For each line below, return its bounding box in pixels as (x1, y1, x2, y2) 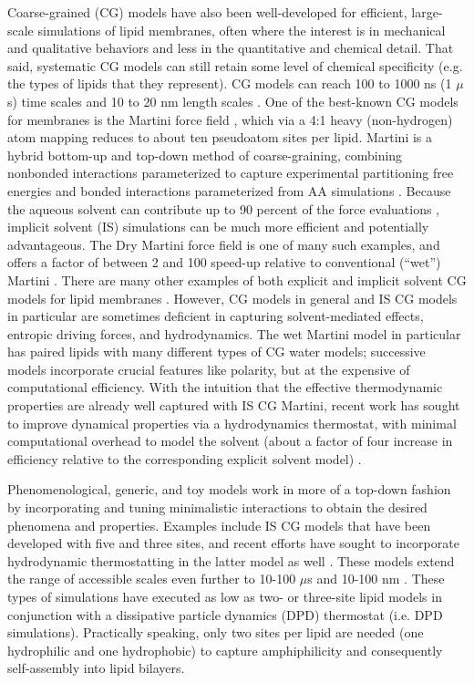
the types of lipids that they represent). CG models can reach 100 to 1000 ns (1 (7, 74, 452, 93)
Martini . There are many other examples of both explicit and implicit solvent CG (7, 270, 467, 289)
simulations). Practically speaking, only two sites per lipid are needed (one (7, 623, 424, 642)
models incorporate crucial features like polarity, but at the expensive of (7, 359, 410, 378)
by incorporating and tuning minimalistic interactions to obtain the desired (7, 498, 428, 517)
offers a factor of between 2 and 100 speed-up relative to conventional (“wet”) (7, 253, 441, 272)
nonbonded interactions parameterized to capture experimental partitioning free (7, 163, 454, 182)
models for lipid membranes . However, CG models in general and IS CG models (7, 288, 458, 307)
